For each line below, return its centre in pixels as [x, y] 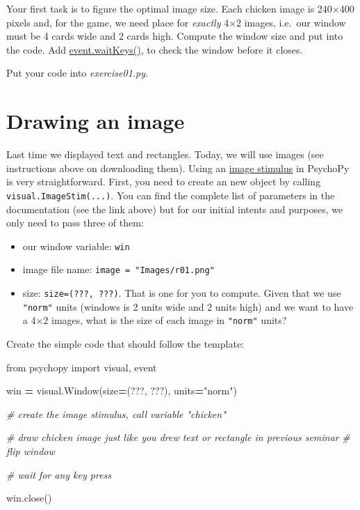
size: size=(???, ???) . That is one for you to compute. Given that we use [182, 293]
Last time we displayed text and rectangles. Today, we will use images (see [165, 154]
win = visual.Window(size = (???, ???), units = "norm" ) [122, 391]
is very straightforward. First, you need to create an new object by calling [164, 181]
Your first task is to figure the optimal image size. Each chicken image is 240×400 [180, 8]
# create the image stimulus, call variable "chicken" [116, 414]
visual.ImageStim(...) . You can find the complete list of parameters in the [171, 195]
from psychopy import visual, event [82, 367]
